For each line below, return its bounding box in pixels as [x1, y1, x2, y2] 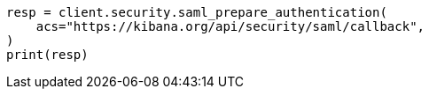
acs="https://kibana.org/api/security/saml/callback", [35, 19, 425, 33]
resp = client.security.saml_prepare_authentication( [6, 5, 387, 19]
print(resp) [6, 48, 89, 62]
